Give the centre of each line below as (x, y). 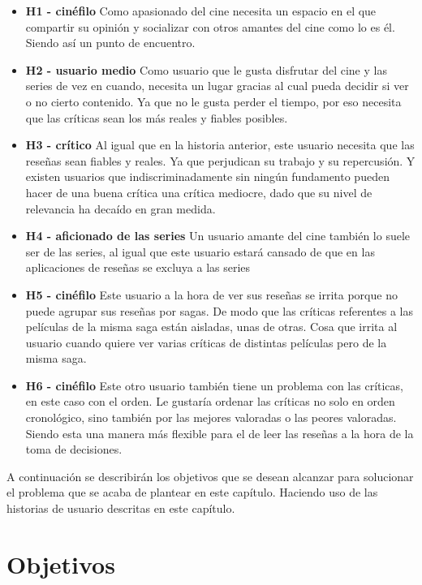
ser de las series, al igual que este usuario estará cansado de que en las (200, 251)
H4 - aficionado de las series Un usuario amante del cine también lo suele (218, 236)
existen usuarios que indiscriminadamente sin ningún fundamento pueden (207, 176)
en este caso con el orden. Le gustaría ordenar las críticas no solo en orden (210, 401)
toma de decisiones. (74, 449)
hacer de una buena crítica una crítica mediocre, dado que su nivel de (199, 192)
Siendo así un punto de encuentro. (110, 43)
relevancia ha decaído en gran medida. (121, 208)
